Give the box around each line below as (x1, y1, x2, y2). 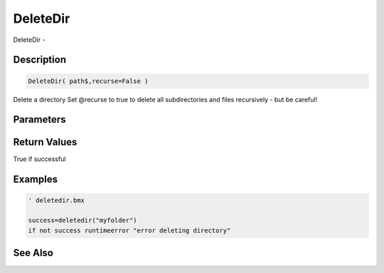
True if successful (13, 155, 66, 163)
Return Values (13, 136, 78, 148)
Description (13, 54, 67, 66)
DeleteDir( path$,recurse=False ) (28, 77, 149, 85)
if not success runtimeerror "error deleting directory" (28, 226, 231, 234)
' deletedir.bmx (28, 196, 85, 205)
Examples (13, 174, 58, 186)
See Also (13, 247, 53, 259)
